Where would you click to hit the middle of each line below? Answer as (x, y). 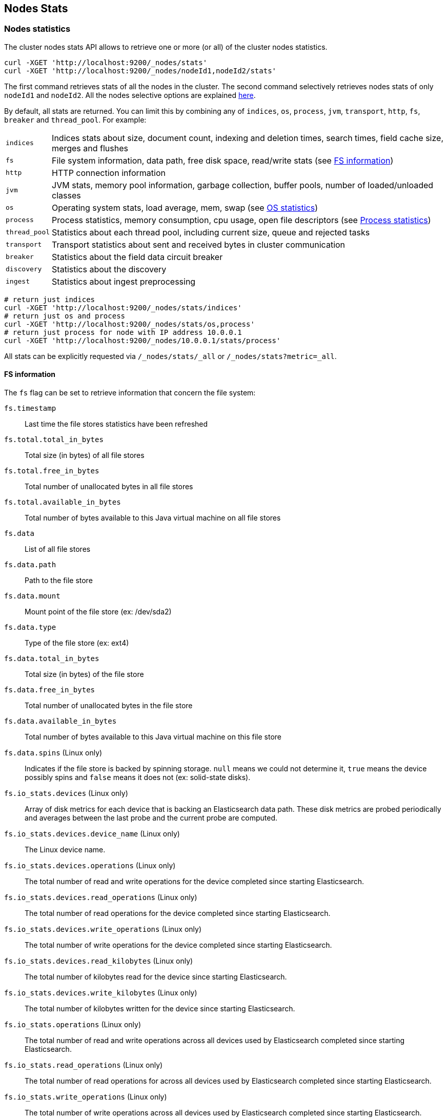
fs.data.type (30, 627)
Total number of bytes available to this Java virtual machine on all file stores (153, 518)
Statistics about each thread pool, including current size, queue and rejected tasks (211, 232)
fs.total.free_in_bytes (52, 471)
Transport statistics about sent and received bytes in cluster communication (199, 244)
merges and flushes (90, 148)
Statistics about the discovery (109, 269)
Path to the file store (59, 581)
